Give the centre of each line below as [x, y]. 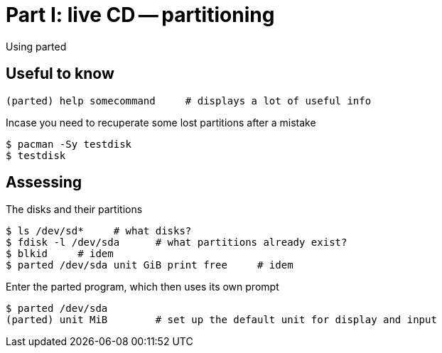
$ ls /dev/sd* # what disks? [99, 231]
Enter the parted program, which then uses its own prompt [142, 287]
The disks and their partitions [74, 210]
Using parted [36, 46]
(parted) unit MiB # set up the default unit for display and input [221, 320]
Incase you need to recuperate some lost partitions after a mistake [161, 122]
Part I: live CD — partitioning [140, 15]
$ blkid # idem [60, 254]
